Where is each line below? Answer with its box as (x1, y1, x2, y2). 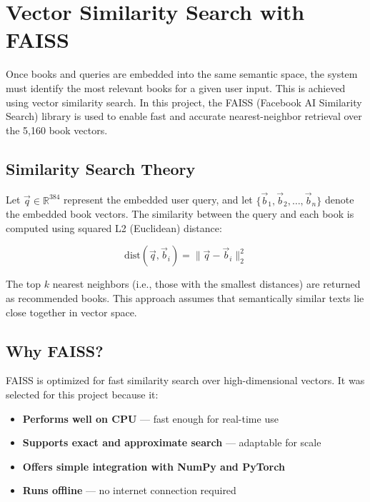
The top (6, 276, 41, 291)
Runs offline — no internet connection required (22, 483, 236, 498)
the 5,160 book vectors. (6, 122, 108, 137)
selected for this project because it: (6, 387, 159, 402)
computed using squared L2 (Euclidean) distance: (6, 220, 222, 235)
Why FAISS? (6, 339, 104, 361)
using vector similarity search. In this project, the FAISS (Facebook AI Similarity (6, 94, 362, 109)
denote (324, 192, 354, 207)
